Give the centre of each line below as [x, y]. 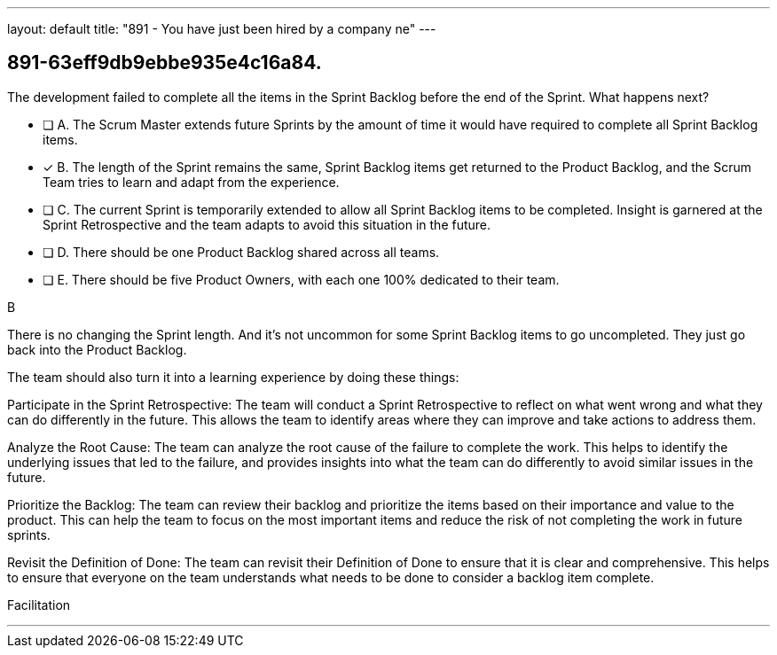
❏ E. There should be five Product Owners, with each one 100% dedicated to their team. [301, 279]
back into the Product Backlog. [97, 349]
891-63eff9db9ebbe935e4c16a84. [165, 63]
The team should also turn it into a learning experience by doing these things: [233, 377]
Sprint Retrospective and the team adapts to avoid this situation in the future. [267, 224]
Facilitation [39, 604]
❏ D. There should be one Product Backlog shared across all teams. [241, 252]
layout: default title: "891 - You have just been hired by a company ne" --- [222, 29]
